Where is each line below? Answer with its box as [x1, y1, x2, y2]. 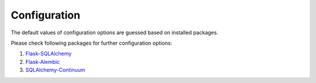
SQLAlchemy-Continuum [25, 67, 85, 74]
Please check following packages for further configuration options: [11, 39, 173, 46]
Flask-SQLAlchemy [25, 50, 72, 57]
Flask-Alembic [25, 58, 60, 65]
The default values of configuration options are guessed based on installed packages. [11, 29, 219, 36]
